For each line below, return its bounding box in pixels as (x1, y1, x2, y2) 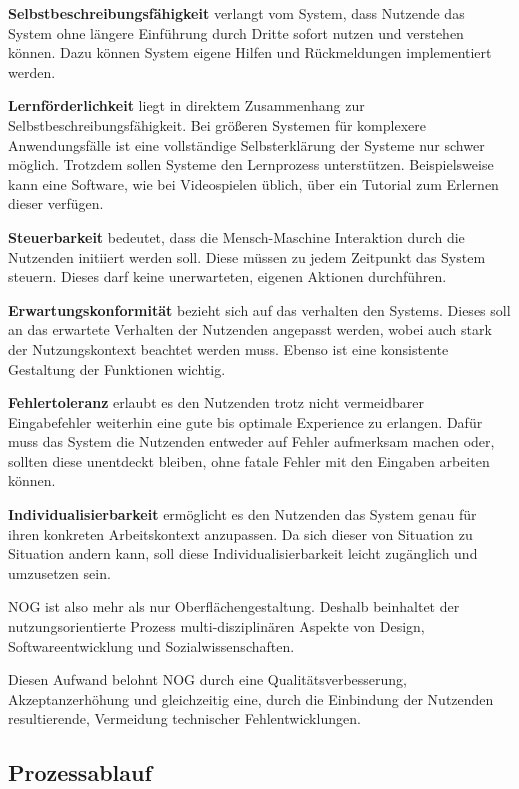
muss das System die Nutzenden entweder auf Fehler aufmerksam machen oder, (8, 431, 495, 452)
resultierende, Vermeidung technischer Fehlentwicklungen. (8, 708, 361, 729)
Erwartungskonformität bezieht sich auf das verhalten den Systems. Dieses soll (8, 299, 511, 320)
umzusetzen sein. (8, 562, 111, 583)
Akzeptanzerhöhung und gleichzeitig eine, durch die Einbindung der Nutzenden (8, 688, 494, 709)
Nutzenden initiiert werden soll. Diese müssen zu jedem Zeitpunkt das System (8, 246, 486, 267)
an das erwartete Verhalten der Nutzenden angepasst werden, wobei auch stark (8, 319, 492, 340)
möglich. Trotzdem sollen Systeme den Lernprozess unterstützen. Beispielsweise (8, 154, 494, 175)
